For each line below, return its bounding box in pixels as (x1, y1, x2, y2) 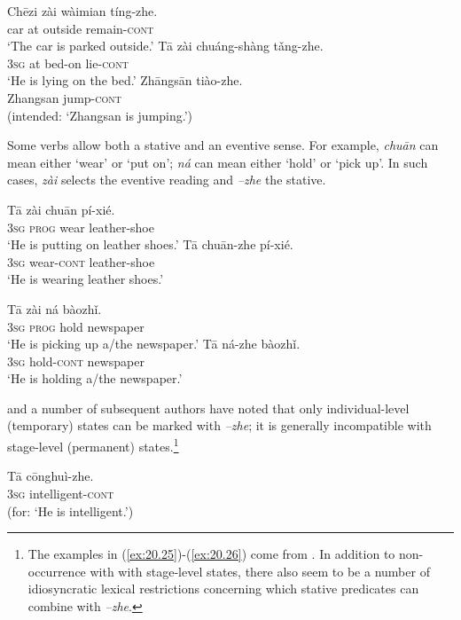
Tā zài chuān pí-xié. (7, 200, 115, 218)
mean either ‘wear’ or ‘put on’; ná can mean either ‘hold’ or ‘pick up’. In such (7, 153, 428, 171)
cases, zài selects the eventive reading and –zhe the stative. (7, 170, 326, 189)
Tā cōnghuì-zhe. (7, 467, 94, 485)
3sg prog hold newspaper (7, 317, 145, 335)
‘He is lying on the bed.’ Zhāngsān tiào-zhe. (7, 71, 243, 90)
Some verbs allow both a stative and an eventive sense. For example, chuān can (7, 136, 439, 154)
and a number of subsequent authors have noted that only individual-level (7, 398, 410, 417)
